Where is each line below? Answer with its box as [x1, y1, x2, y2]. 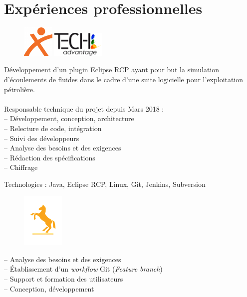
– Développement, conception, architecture [4, 113, 134, 124]
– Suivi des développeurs [4, 133, 79, 143]
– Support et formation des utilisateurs [4, 274, 123, 284]
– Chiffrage [4, 162, 38, 172]
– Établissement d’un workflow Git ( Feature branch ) [4, 264, 163, 274]
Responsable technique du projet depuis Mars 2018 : [4, 103, 164, 114]
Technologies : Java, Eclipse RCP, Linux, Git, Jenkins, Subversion [4, 178, 206, 189]
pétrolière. [4, 84, 35, 94]
